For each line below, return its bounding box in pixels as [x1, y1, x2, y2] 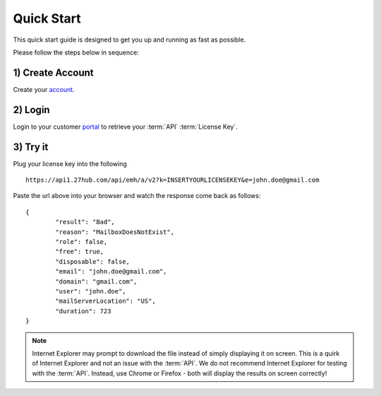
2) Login [13, 103, 50, 116]
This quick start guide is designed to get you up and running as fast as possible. [13, 35, 246, 44]
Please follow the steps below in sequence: [13, 48, 139, 57]
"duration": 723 [55, 307, 111, 315]
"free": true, [55, 248, 104, 256]
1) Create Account [13, 66, 95, 78]
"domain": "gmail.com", [55, 277, 138, 286]
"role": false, [55, 238, 108, 245]
